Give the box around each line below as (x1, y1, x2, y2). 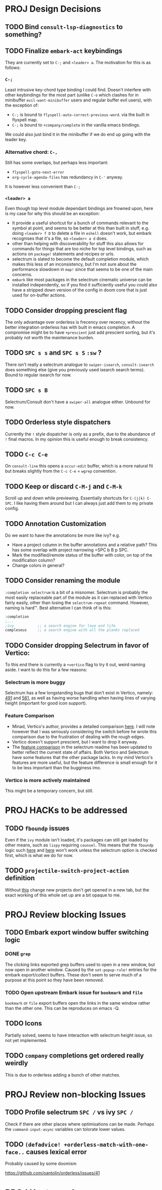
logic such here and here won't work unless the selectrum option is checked (5, 847, 157, 853)
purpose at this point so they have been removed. (5, 977, 104, 983)
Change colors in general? (12, 562, 65, 568)
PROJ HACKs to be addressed (5, 805, 128, 816)
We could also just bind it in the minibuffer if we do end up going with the (5, 131, 151, 137)
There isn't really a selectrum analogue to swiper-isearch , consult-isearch (5, 362, 154, 367)
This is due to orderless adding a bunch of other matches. (5, 1072, 121, 1078)
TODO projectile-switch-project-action (5, 866, 129, 875)
